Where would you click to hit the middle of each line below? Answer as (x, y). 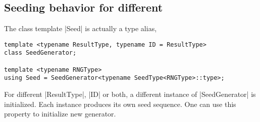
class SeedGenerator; (40, 53)
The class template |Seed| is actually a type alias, (81, 28)
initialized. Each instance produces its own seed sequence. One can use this (120, 104)
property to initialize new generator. (60, 114)
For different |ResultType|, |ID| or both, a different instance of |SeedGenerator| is (130, 94)
